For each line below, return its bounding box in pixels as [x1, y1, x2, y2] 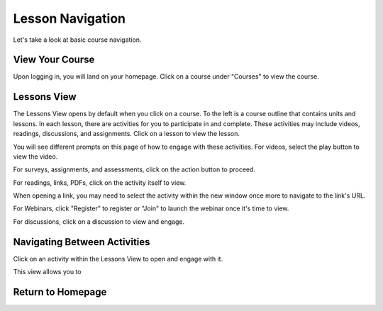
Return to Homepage [13, 285, 107, 298]
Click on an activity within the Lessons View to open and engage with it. [13, 254, 223, 263]
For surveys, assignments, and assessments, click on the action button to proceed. [13, 165, 255, 174]
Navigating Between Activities [13, 236, 150, 248]
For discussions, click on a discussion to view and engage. [13, 217, 184, 226]
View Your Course [13, 54, 95, 66]
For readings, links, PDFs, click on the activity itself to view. [13, 178, 187, 187]
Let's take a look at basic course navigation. [13, 35, 142, 44]
